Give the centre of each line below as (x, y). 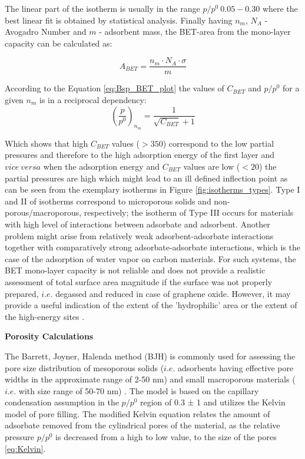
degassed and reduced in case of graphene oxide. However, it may (173, 293)
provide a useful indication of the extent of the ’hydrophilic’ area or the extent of (151, 305)
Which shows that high (47, 143)
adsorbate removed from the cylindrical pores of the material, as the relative (142, 425)
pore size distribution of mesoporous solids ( (84, 367)
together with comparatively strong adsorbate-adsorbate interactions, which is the (152, 247)
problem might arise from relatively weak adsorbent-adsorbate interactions (139, 235)
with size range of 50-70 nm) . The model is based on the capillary (139, 390)
